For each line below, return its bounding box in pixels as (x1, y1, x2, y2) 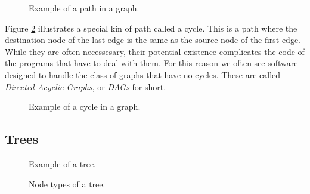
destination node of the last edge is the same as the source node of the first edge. (5, 33, 301, 46)
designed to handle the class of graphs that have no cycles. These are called (5, 68, 281, 81)
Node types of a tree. (29, 177, 106, 190)
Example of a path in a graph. (29, 2, 139, 14)
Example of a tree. (29, 157, 97, 170)
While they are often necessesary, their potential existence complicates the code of (5, 45, 305, 57)
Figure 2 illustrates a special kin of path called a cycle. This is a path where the (5, 21, 297, 34)
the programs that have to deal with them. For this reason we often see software (5, 57, 298, 69)
